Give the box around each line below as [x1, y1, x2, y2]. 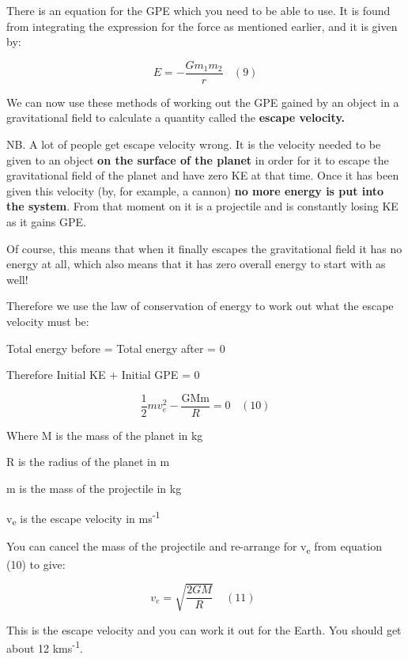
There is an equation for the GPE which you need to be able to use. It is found [6, 2, 391, 18]
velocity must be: [6, 312, 89, 329]
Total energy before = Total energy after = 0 [6, 339, 225, 356]
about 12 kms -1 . [6, 638, 83, 656]
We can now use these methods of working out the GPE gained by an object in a [6, 93, 399, 110]
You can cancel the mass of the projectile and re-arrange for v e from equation [6, 538, 382, 557]
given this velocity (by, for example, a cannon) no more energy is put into [6, 182, 384, 199]
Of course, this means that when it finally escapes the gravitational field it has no [6, 240, 402, 256]
